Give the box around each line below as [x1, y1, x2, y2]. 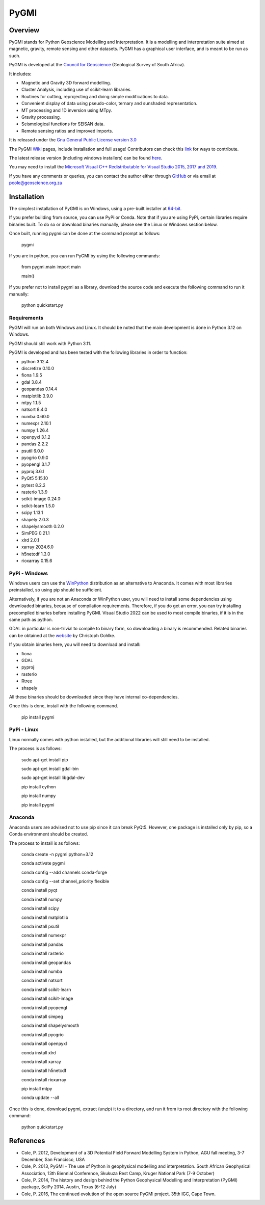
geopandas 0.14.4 [21, 386, 57, 392]
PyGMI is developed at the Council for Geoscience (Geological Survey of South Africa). [9, 62, 185, 68]
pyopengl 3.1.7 [21, 461, 51, 467]
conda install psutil [21, 923, 59, 930]
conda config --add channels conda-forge [21, 869, 107, 875]
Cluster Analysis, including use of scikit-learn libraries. [21, 86, 132, 93]
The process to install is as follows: [9, 840, 80, 846]
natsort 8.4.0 [21, 406, 48, 412]
